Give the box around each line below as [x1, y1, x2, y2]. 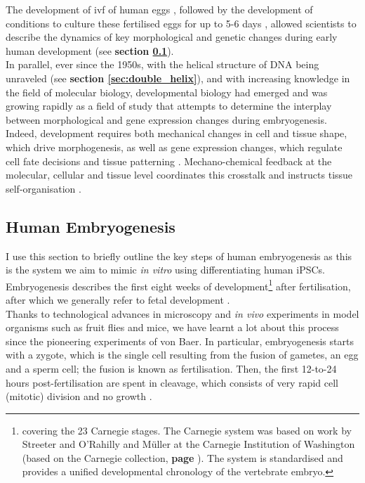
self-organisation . [6, 181, 81, 195]
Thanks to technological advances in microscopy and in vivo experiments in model [6, 306, 359, 321]
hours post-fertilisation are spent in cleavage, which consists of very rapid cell [6, 375, 338, 389]
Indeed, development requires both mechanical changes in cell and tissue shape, [6, 126, 347, 141]
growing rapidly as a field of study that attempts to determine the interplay [6, 98, 332, 113]
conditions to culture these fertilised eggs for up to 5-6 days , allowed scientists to [6, 15, 357, 30]
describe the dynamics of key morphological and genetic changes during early [6, 30, 338, 44]
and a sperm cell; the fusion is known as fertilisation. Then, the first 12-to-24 [6, 361, 337, 375]
